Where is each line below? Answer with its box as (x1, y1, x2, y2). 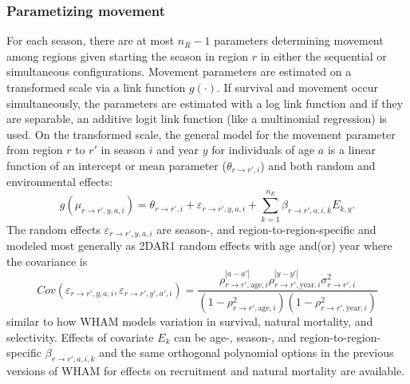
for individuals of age (211, 141, 315, 158)
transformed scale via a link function (6, 79, 186, 95)
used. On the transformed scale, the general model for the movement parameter (6, 125, 396, 142)
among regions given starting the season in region (6, 47, 248, 64)
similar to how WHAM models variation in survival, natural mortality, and (6, 313, 373, 330)
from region (6, 141, 63, 158)
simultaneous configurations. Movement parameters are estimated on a (6, 63, 352, 80)
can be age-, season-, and (174, 328, 297, 345)
